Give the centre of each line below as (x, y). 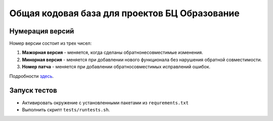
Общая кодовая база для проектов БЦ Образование (124, 13)
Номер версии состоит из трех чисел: (51, 44)
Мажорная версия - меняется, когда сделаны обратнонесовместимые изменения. (112, 53)
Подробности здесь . (32, 76)
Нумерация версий (42, 31)
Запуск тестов (33, 90)
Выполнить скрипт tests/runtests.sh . (66, 109)
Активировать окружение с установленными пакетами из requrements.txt (105, 103)
